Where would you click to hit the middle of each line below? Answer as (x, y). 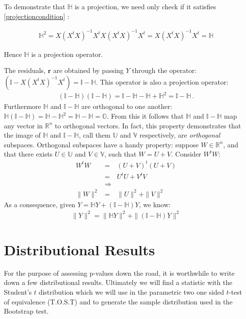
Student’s (18, 292)
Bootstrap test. (26, 311)
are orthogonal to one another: (127, 106)
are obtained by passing (88, 70)
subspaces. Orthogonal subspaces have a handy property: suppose (101, 144)
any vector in (24, 125)
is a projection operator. (67, 54)
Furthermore (23, 106)
